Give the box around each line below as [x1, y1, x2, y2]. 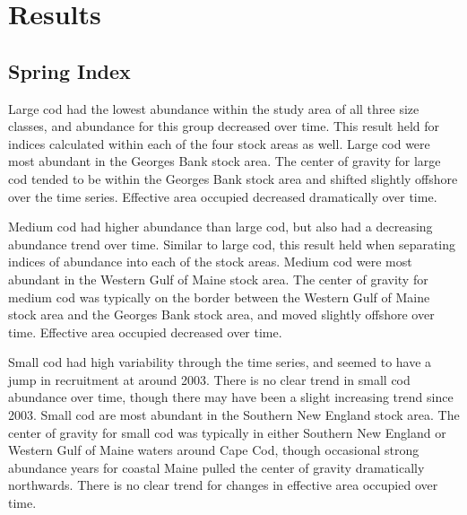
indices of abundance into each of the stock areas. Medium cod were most [8, 252, 412, 271]
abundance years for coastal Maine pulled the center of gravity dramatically [8, 458, 425, 476]
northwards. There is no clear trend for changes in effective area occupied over [8, 476, 438, 494]
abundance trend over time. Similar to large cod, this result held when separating [8, 234, 456, 253]
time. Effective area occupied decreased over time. [8, 322, 282, 341]
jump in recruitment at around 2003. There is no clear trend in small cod [8, 370, 411, 388]
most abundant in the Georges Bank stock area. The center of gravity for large [8, 152, 441, 170]
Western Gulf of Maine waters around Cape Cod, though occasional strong [8, 441, 419, 459]
